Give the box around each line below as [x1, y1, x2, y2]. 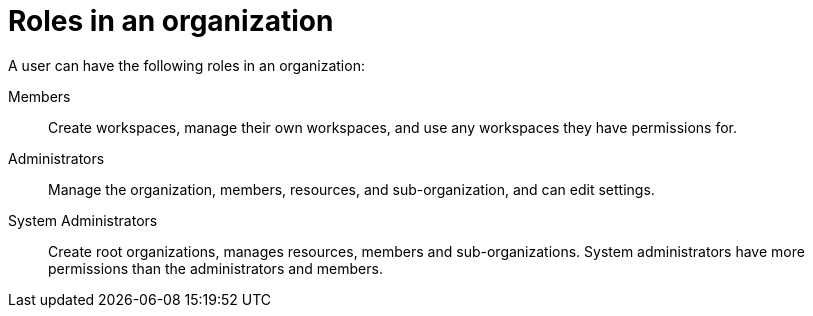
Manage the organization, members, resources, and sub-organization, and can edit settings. [48, 180, 655, 198]
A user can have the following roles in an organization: [8, 56, 365, 74]
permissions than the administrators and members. [48, 259, 383, 277]
